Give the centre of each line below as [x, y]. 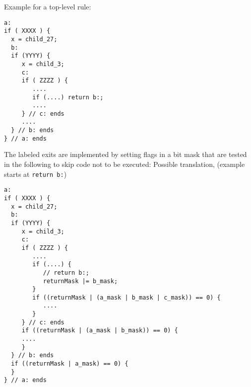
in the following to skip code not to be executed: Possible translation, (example [125, 164]
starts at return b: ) [35, 174]
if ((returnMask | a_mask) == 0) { [70, 364]
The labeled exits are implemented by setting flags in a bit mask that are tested [125, 154]
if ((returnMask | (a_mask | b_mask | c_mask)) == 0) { [126, 297]
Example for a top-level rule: [48, 6]
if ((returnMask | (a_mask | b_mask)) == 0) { [100, 331]
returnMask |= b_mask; [80, 281]
